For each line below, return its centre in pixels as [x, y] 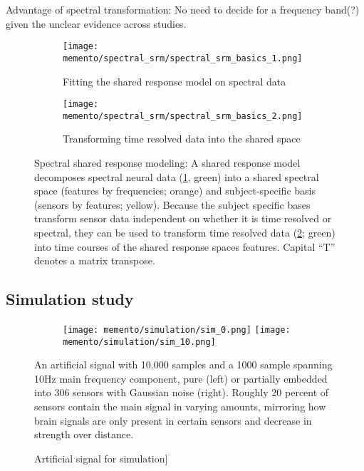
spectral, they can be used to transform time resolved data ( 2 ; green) [185, 232]
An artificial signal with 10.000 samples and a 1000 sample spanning [183, 364]
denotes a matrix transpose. [95, 260]
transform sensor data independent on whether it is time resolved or [183, 218]
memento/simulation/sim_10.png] [139, 342]
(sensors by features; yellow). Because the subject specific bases [172, 204]
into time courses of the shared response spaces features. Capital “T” [185, 246]
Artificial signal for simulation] [101, 458]
